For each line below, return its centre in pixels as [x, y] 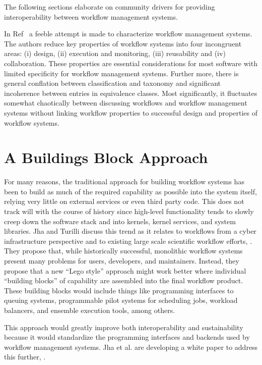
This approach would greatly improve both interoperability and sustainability [124, 327]
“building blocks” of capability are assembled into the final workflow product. [124, 280]
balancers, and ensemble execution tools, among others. [90, 310]
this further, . [25, 357]
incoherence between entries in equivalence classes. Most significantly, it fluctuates [131, 93]
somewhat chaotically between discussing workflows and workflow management [126, 103]
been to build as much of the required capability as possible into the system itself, [130, 191]
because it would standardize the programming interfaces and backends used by [127, 337]
